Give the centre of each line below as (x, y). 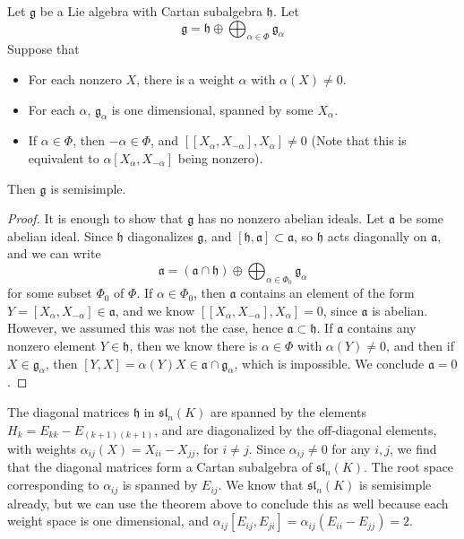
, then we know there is (193, 345)
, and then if (420, 345)
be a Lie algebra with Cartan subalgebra (151, 11)
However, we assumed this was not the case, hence (145, 328)
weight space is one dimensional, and (108, 521)
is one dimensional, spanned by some (212, 109)
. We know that (261, 485)
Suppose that (43, 49)
